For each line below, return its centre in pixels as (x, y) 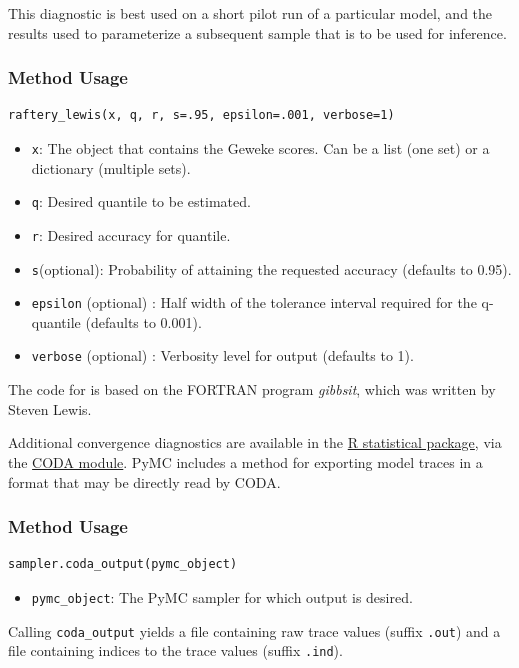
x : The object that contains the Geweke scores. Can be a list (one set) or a (260, 148)
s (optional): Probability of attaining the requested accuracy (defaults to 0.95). (271, 268)
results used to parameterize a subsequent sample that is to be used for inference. (257, 32)
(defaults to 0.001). (143, 321)
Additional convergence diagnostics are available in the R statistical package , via (255, 442)
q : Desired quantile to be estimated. (141, 201)
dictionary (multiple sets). (111, 167)
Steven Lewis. (50, 408)
